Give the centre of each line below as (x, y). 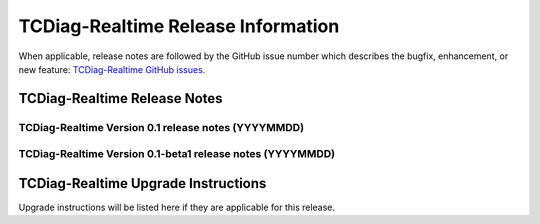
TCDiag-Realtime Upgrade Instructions (142, 183)
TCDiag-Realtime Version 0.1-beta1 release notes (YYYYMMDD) (177, 154)
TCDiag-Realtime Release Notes (121, 98)
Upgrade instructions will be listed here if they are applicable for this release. (176, 207)
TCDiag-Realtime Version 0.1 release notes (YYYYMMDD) (161, 127)
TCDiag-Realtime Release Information (179, 26)
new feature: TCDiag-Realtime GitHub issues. (112, 69)
